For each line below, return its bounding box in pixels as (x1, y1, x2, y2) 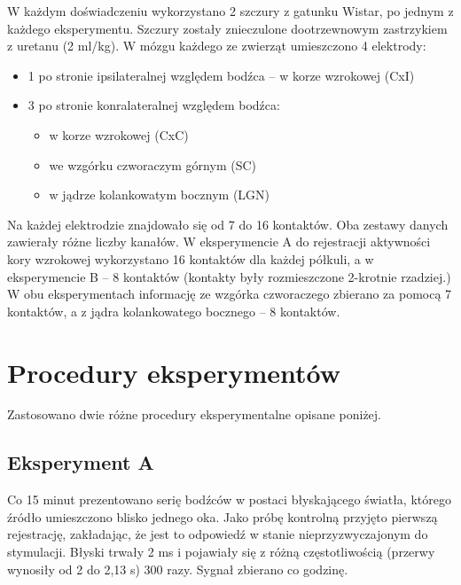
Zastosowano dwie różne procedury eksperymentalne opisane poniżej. (7, 405, 382, 424)
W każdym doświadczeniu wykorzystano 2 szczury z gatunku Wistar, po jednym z (7, 2, 454, 19)
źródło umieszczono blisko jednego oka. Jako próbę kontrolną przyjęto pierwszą (7, 507, 438, 526)
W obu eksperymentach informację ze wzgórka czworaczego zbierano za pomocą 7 (7, 285, 452, 303)
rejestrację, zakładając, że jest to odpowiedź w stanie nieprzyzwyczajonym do (7, 525, 428, 543)
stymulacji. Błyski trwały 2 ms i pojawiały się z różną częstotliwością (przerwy (7, 542, 435, 561)
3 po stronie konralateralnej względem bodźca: (27, 96, 280, 114)
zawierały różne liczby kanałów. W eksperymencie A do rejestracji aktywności (7, 232, 431, 251)
